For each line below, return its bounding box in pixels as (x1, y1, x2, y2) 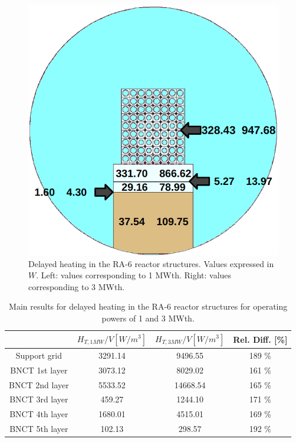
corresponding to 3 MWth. (28, 280, 125, 292)
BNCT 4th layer (9, 408, 68, 420)
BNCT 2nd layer (9, 378, 69, 391)
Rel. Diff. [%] (233, 333, 288, 345)
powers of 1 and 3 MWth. (101, 311, 195, 324)
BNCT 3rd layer (9, 393, 68, 405)
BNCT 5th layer (9, 422, 68, 435)
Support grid (15, 349, 63, 361)
